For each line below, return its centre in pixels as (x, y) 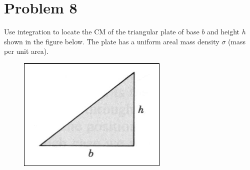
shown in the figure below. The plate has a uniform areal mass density (112, 41)
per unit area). (26, 51)
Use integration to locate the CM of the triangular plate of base (102, 32)
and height (223, 32)
